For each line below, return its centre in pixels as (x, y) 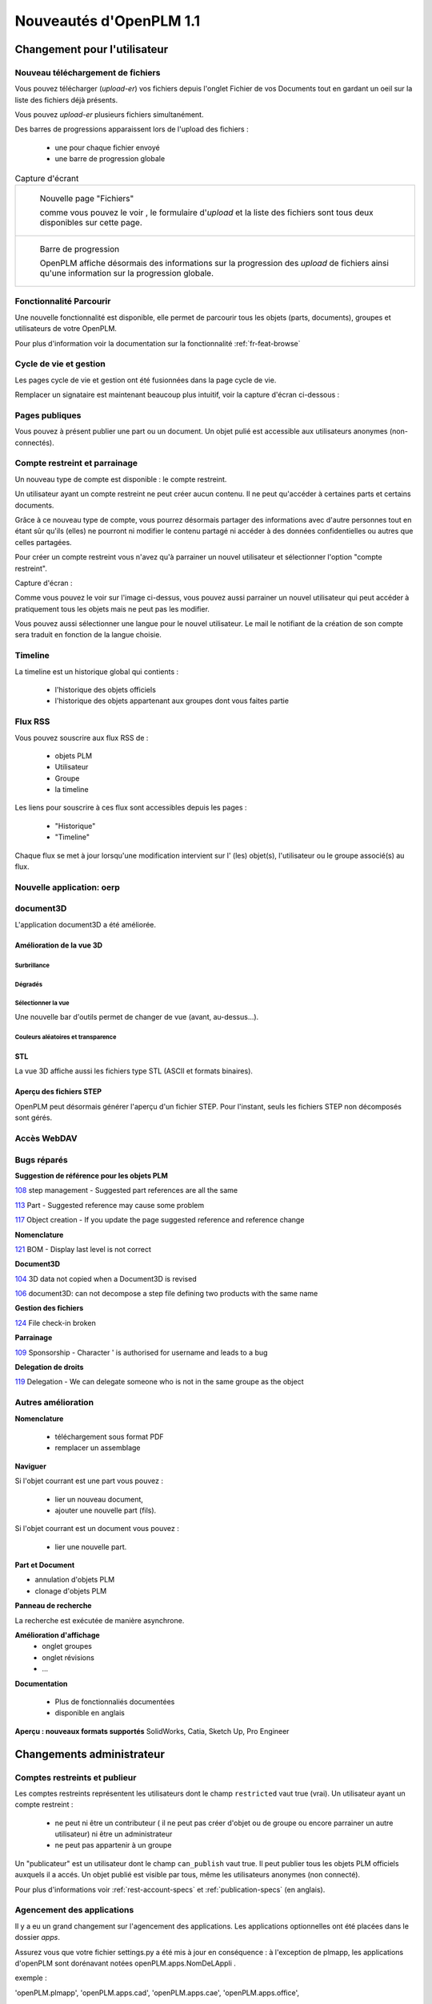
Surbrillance (32, 965)
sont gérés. (33, 1117)
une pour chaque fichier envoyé (107, 147)
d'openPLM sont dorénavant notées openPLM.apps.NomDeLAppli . (125, 1963)
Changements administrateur (90, 1754)
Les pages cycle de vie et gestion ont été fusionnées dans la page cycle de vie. (146, 380)
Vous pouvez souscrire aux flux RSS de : (82, 737)
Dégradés (29, 984)
